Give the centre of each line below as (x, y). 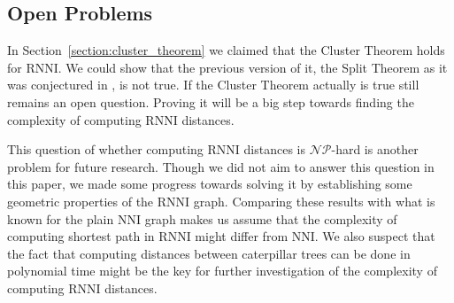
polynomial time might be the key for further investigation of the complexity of (222, 271)
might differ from (242, 236)
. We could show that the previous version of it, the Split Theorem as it (253, 67)
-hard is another (375, 149)
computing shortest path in (81, 236)
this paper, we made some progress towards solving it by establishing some (210, 184)
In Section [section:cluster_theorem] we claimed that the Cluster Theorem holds (226, 50)
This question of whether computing (105, 149)
